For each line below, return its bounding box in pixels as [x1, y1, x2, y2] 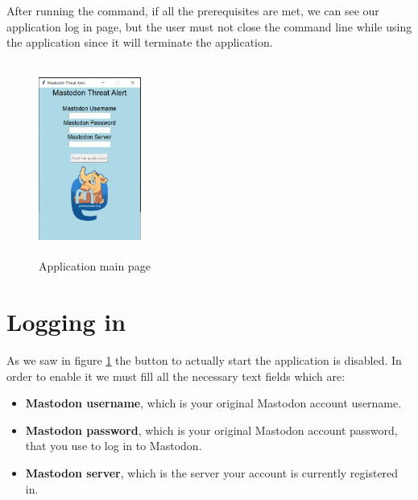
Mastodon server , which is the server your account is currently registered [25, 465, 399, 481]
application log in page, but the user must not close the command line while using [6, 18, 412, 35]
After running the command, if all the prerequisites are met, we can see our [6, 2, 379, 19]
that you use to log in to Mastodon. [25, 437, 202, 454]
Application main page [39, 258, 151, 275]
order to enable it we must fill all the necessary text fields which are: [6, 367, 346, 384]
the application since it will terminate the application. [6, 34, 273, 51]
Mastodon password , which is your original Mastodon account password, [25, 421, 398, 438]
